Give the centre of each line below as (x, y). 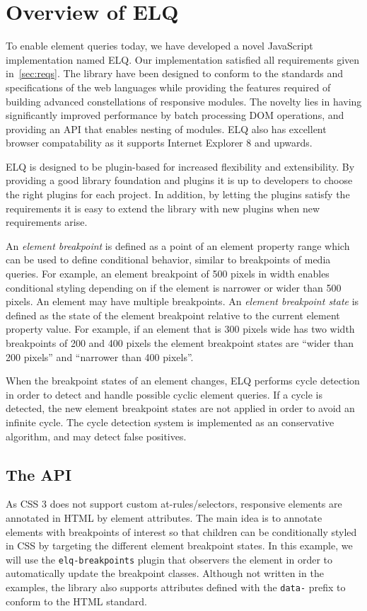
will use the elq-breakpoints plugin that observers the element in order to (169, 559)
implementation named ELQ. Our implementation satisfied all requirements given (183, 59)
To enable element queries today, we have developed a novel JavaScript (159, 46)
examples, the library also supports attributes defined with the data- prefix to (176, 587)
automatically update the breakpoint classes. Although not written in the (165, 573)
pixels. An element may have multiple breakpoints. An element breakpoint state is (182, 301)
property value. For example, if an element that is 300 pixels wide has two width (180, 329)
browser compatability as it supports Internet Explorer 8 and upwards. (159, 143)
